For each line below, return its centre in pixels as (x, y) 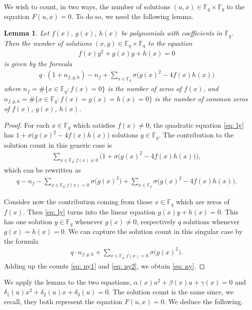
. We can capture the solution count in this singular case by (154, 231)
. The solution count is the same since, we (171, 292)
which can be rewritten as (43, 170)
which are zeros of (203, 202)
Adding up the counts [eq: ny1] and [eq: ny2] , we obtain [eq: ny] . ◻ (105, 265)
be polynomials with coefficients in (172, 33)
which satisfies (94, 125)
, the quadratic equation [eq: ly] (197, 125)
